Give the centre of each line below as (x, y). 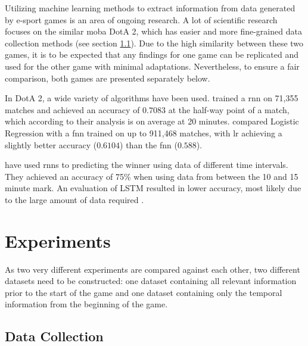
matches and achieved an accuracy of (72, 109)
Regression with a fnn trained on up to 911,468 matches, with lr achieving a (144, 133)
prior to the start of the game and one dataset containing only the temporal (144, 292)
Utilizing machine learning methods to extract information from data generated (150, 8)
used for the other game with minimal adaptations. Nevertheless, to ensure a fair (152, 66)
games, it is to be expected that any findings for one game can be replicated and (152, 54)
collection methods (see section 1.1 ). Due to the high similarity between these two (154, 43)
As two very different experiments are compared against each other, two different (153, 269)
